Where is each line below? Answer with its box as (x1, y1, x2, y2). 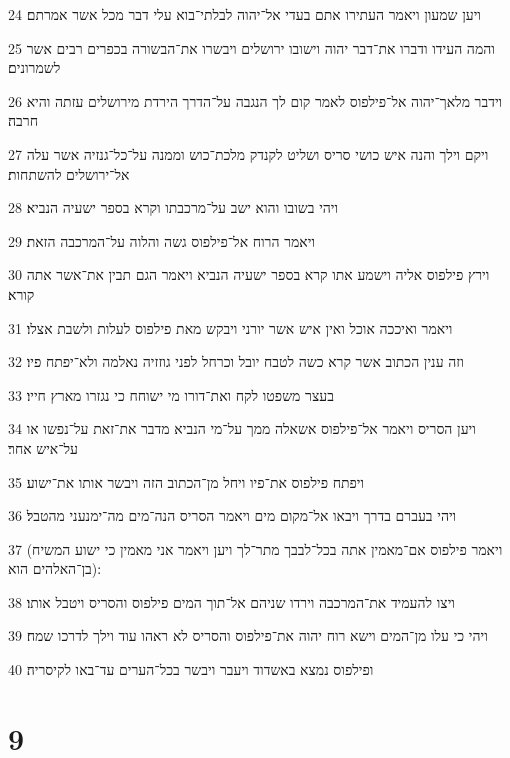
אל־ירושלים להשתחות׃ (8, 163, 130, 184)
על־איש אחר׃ (8, 437, 79, 458)
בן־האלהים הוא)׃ (8, 558, 98, 579)
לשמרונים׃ (8, 57, 61, 78)
